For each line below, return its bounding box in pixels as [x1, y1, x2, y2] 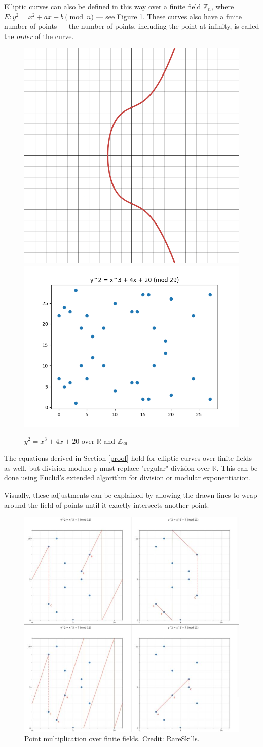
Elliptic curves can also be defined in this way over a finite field [4, 1, 201, 11]
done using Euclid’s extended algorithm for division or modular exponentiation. [4, 472, 251, 483]
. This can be [216, 462, 258, 473]
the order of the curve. [4, 30, 74, 41]
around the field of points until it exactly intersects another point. [4, 499, 209, 510]
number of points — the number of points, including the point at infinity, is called [4, 21, 259, 31]
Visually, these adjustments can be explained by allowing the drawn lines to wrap [4, 489, 257, 500]
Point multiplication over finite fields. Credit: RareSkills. [24, 733, 200, 744]
